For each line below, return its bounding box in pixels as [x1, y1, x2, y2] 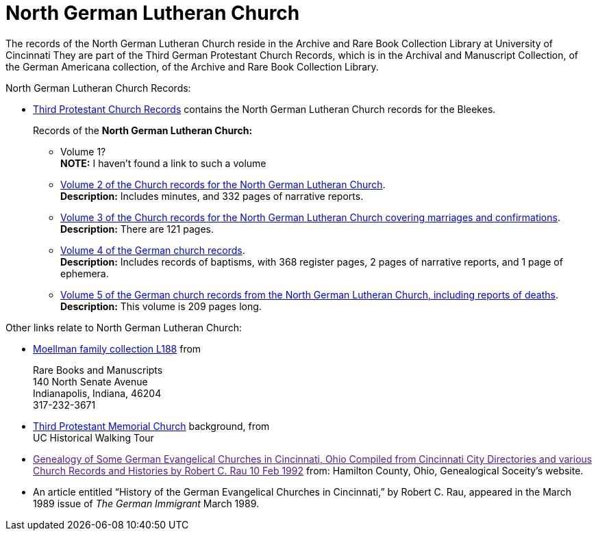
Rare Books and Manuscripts [33, 363, 163, 376]
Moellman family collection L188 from [33, 342, 201, 355]
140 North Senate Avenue [33, 375, 148, 387]
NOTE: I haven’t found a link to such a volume [60, 157, 266, 169]
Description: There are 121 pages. [60, 222, 214, 235]
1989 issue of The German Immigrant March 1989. [33, 497, 259, 509]
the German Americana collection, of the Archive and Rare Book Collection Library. [5, 60, 379, 73]
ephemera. [60, 267, 109, 279]
